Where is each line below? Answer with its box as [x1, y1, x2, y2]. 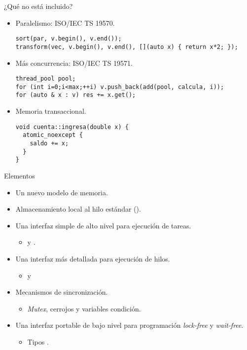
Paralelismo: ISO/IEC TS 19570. [15, 17, 115, 28]
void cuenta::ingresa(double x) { [15, 123, 129, 131]
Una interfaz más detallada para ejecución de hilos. [15, 253, 170, 263]
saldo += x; [30, 139, 69, 147]
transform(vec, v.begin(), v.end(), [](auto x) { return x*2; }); [15, 43, 238, 50]
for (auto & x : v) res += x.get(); [15, 91, 136, 99]
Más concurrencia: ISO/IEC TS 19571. [15, 57, 133, 68]
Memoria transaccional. [15, 106, 86, 116]
